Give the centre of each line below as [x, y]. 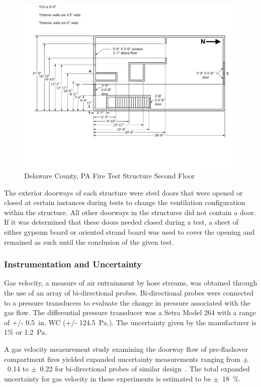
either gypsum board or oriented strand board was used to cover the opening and [129, 232]
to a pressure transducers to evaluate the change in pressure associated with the [127, 302]
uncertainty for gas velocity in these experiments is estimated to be [108, 378]
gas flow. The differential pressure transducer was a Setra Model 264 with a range [130, 312]
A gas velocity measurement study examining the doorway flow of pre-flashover [126, 349]
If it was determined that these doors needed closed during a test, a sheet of [121, 222]
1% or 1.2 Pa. [26, 332]
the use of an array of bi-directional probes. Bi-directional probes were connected [129, 293]
